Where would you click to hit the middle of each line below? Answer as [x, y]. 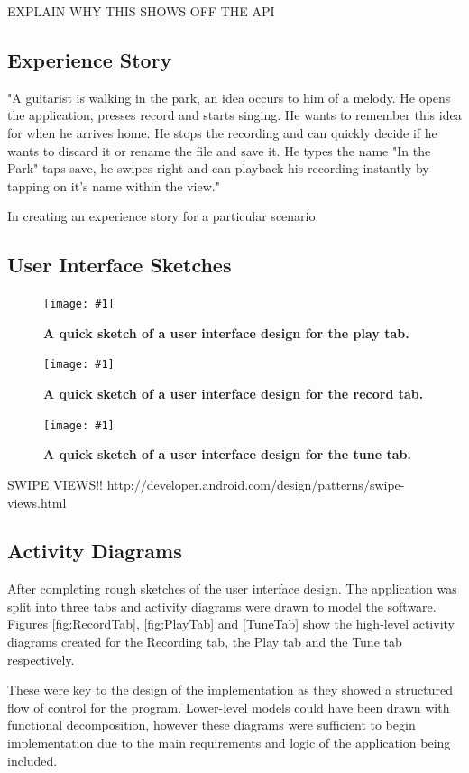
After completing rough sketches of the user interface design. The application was [232, 589]
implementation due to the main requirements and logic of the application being [229, 743]
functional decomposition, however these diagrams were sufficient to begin [212, 725]
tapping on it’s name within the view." [114, 185]
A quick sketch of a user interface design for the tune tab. [227, 454]
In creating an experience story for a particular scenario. [163, 216]
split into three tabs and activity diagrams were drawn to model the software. [222, 606]
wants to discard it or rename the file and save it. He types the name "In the [219, 150]
